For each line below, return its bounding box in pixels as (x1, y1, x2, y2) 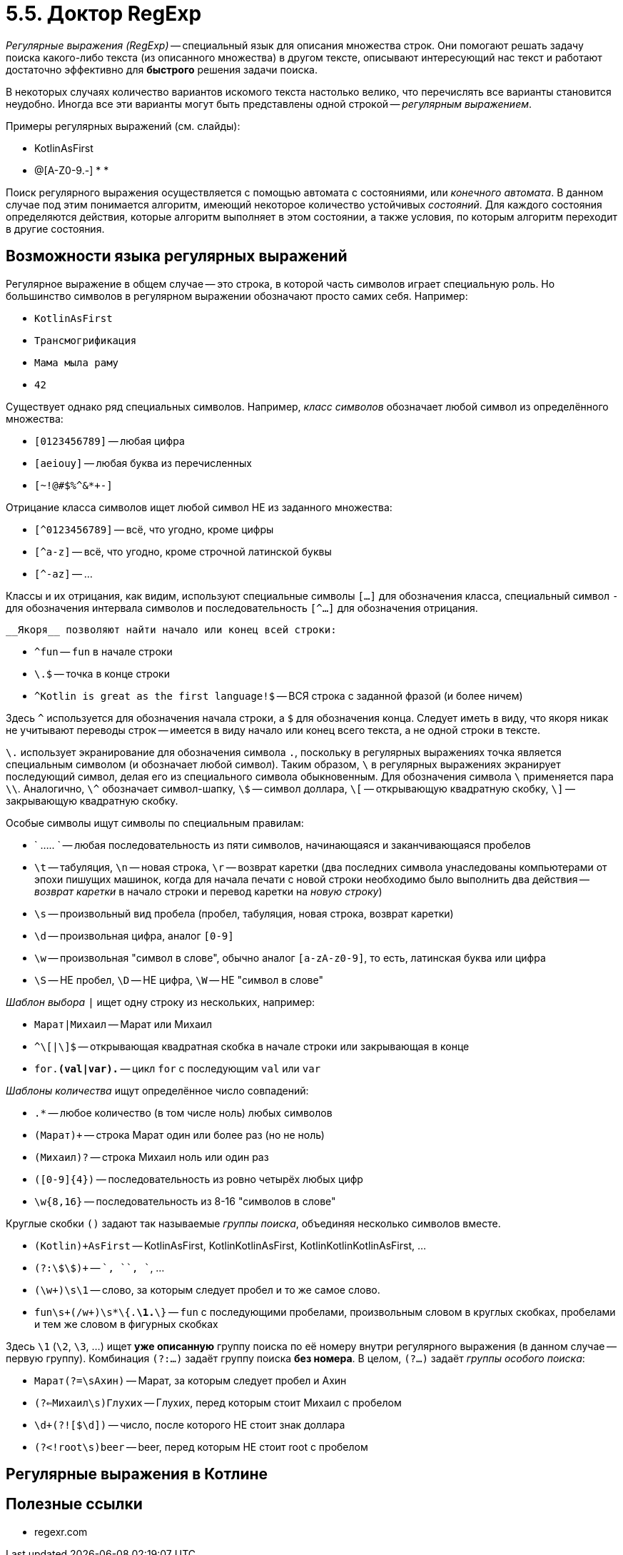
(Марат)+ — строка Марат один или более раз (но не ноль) (34, 1128, 325, 1141)
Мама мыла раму (34, 356, 119, 368)
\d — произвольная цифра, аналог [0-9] (34, 929, 234, 942)
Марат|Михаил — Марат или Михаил (34, 1017, 213, 1030)
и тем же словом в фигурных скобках (34, 1317, 218, 1330)
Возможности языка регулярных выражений (6, 247, 348, 266)
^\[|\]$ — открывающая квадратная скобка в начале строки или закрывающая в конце (34, 1040, 470, 1052)
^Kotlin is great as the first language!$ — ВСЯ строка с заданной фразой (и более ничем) (34, 689, 523, 702)
